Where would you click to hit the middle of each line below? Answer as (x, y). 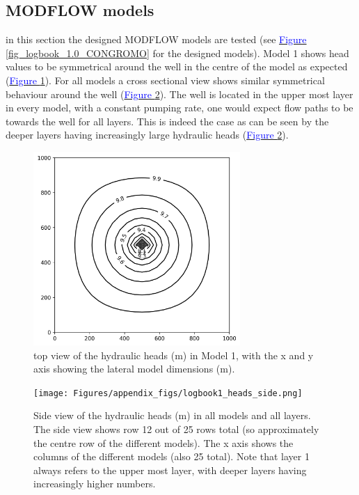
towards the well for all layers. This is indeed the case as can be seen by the (167, 121)
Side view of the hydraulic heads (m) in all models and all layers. (172, 415)
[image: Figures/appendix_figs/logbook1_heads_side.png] (168, 393)
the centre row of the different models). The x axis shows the (163, 442)
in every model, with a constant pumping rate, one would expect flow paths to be (179, 108)
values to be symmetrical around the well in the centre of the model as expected (177, 66)
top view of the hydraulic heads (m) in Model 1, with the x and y (174, 355)
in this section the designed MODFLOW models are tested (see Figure (156, 39)
